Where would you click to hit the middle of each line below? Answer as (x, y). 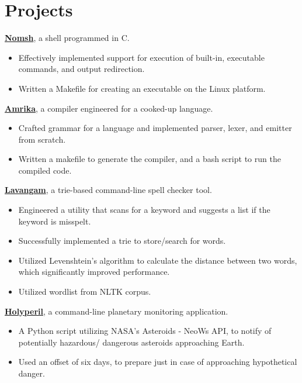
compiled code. (45, 170)
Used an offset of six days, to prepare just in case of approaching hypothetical (158, 362)
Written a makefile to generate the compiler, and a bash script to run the (150, 159)
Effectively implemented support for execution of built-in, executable (141, 57)
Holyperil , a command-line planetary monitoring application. (117, 311)
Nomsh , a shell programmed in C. (67, 38)
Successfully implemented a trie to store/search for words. (122, 241)
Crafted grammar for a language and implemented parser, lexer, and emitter (155, 128)
